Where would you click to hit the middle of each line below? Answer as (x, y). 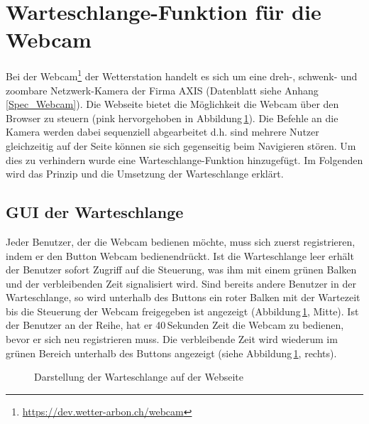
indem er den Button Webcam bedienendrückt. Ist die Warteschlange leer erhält (180, 255)
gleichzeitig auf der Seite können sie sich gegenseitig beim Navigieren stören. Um (181, 145)
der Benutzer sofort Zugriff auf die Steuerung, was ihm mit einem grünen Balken (181, 270)
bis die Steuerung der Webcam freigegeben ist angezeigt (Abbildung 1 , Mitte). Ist (182, 311)
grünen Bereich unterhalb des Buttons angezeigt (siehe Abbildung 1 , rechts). (171, 353)
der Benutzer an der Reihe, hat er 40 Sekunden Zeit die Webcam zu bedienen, (175, 325)
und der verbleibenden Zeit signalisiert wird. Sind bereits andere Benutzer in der (181, 283)
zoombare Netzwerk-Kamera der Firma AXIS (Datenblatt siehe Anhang (162, 90)
